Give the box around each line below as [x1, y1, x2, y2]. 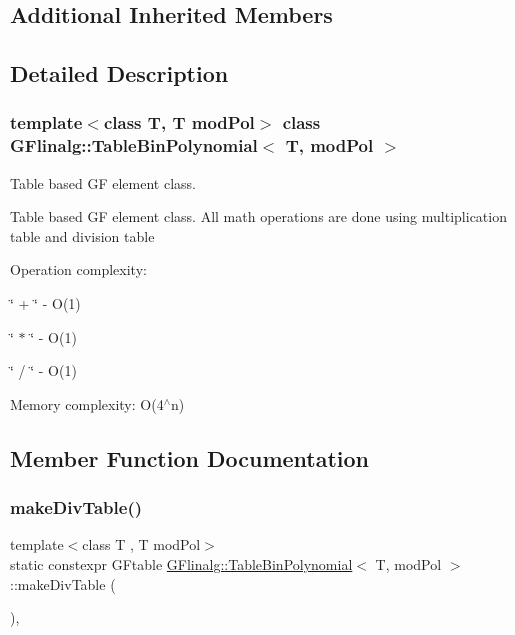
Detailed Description [10, 58, 229, 89]
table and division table [10, 225, 155, 246]
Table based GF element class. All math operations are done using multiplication [10, 206, 507, 227]
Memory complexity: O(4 [10, 393, 164, 414]
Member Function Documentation [10, 442, 370, 473]
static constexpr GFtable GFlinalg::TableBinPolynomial [10, 554, 353, 575]
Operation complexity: [10, 259, 147, 280]
